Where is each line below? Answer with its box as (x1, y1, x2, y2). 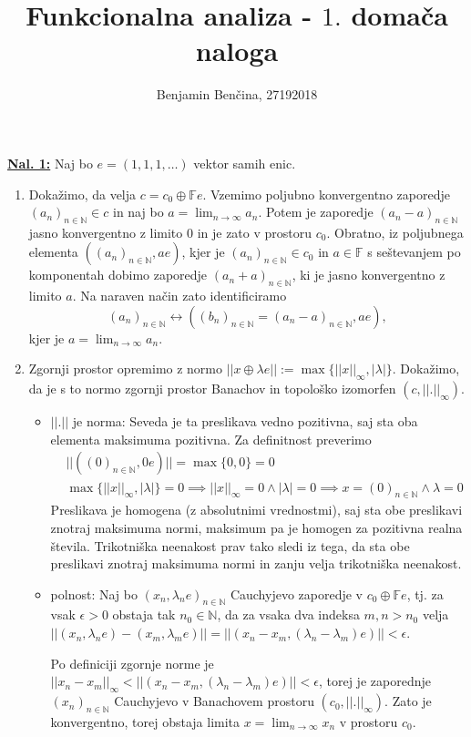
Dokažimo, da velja (28, 184, 137, 203)
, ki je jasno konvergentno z (292, 265, 445, 284)
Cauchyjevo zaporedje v (230, 584, 363, 603)
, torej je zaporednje (318, 671, 431, 691)
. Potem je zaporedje (258, 202, 374, 221)
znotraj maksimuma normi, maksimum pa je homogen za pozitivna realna (50, 517, 463, 537)
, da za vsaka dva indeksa (217, 605, 360, 624)
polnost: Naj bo (50, 584, 138, 603)
